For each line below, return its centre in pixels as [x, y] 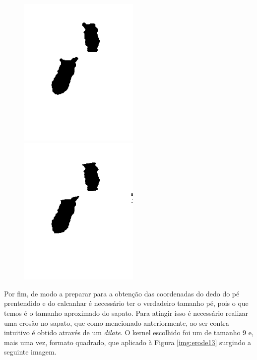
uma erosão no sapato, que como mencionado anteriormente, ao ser [106, 323]
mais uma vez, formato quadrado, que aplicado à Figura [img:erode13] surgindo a [128, 342]
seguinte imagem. [30, 352]
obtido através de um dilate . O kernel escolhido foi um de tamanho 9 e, [145, 332]
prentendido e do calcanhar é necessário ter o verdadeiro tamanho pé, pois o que [126, 303]
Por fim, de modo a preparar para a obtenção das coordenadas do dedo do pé [122, 293]
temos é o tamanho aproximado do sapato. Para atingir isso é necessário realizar [126, 313]
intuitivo [17, 332]
